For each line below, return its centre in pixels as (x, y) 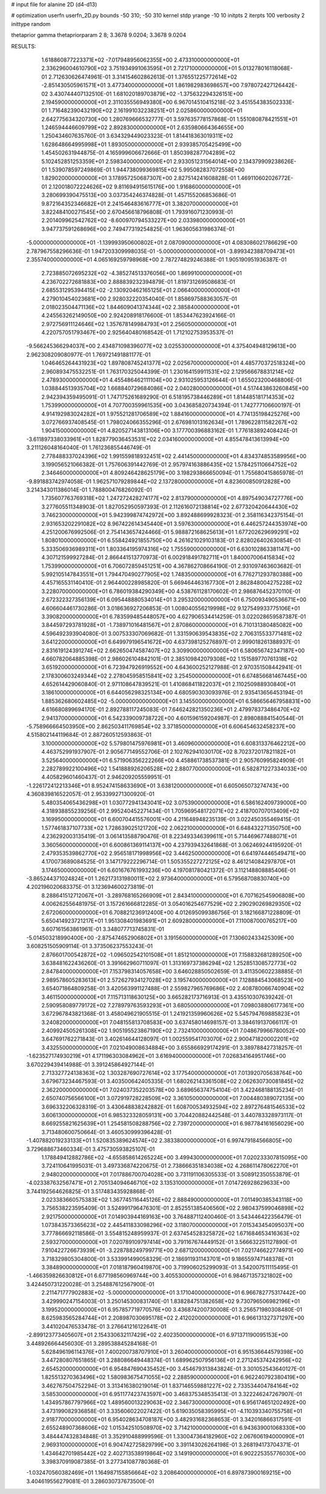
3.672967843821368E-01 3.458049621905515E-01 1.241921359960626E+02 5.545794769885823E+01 (171, 1014)
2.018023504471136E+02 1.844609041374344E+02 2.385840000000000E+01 (140, 307)
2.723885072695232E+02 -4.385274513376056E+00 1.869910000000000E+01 (142, 273)
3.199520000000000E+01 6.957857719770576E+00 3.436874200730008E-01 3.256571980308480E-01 (172, 1309)
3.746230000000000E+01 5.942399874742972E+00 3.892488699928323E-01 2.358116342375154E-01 (172, 515)
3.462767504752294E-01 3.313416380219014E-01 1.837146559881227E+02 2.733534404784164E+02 (170, 1385)
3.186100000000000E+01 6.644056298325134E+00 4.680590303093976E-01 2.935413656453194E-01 (172, 693)
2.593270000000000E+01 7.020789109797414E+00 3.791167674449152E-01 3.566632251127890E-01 (169, 1242)
